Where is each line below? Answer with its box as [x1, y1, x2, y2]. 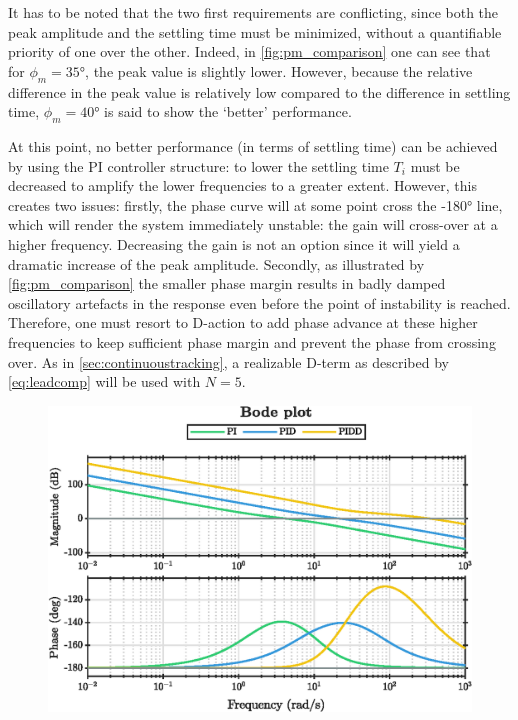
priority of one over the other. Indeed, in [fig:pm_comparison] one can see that [8, 41, 491, 62]
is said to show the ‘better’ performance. [104, 101, 352, 122]
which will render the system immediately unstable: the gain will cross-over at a [8, 214, 498, 235]
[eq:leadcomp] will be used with [8, 371, 201, 392]
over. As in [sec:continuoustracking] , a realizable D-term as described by [8, 351, 449, 372]
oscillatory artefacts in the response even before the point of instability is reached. [8, 292, 511, 313]
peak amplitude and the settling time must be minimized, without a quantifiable [8, 21, 502, 42]
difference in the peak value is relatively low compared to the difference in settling [8, 81, 511, 102]
